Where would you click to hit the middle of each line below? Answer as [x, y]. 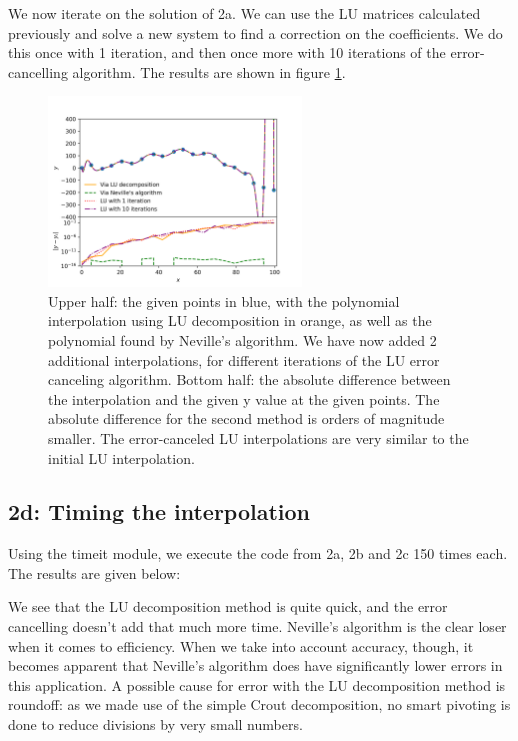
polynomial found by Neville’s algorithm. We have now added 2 [242, 339]
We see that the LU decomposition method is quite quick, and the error [228, 606]
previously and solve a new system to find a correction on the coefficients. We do [255, 32]
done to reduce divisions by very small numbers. [155, 724]
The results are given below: [94, 572]
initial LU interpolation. [121, 457]
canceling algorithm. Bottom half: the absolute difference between [249, 379]
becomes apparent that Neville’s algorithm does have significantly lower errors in [255, 665]
